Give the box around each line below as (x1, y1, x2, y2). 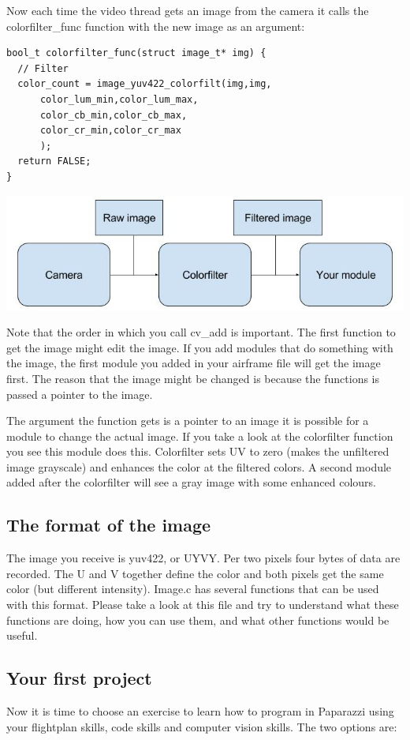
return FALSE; (17, 156, 91, 167)
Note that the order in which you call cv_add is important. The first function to (6, 324, 396, 340)
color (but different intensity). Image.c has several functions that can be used (6, 580, 379, 597)
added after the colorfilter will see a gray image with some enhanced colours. (6, 474, 376, 490)
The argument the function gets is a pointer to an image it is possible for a (6, 412, 369, 429)
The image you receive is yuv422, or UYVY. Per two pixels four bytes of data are (6, 550, 401, 566)
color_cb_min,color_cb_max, (39, 109, 188, 121)
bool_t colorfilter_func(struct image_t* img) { (6, 47, 266, 59)
